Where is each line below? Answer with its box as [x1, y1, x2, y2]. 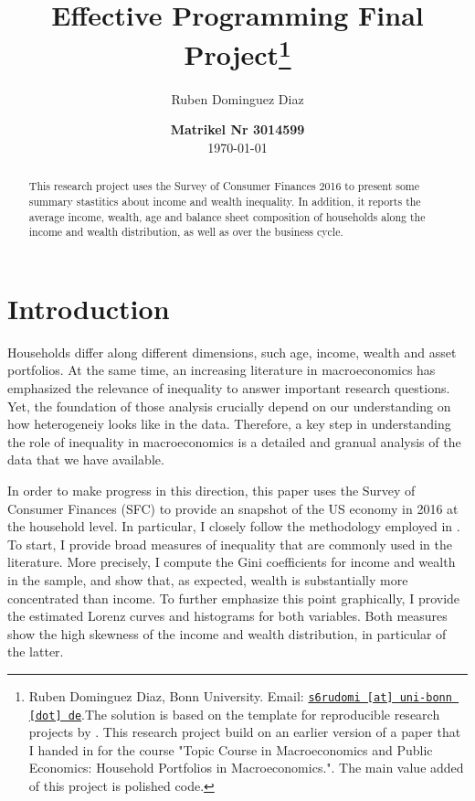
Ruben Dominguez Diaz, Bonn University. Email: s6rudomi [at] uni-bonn [28, 686, 452, 705]
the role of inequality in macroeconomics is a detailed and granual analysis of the [7, 432, 461, 451]
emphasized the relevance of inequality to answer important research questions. [7, 378, 450, 397]
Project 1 [184, 32, 291, 73]
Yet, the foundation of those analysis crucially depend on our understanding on [7, 396, 451, 415]
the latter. [7, 642, 64, 661]
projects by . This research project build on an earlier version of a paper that [28, 722, 461, 742]
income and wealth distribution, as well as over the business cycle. [28, 224, 343, 240]
